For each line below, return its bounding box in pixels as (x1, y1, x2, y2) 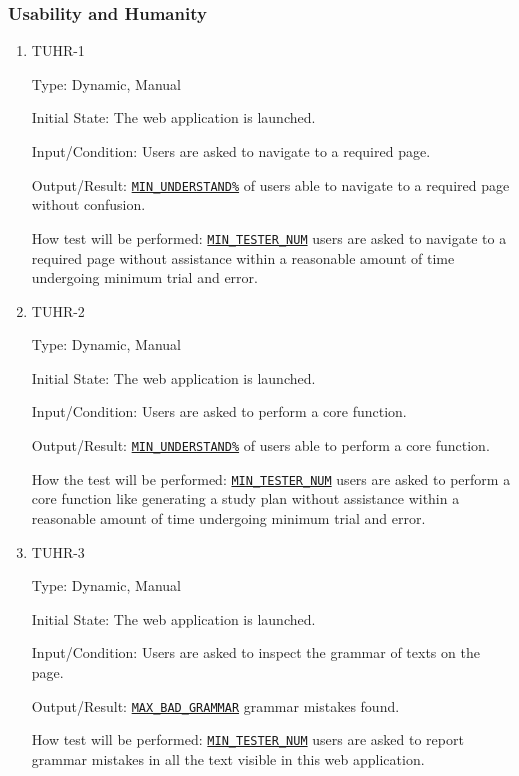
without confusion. (31, 194, 146, 215)
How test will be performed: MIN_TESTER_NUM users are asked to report (31, 729, 464, 750)
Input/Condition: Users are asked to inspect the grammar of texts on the (31, 642, 480, 663)
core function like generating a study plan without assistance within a (31, 488, 460, 509)
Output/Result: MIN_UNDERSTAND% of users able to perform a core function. (31, 435, 490, 456)
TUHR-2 (31, 300, 85, 321)
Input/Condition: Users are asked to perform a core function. (31, 401, 407, 422)
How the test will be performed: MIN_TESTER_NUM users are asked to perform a (31, 468, 511, 489)
